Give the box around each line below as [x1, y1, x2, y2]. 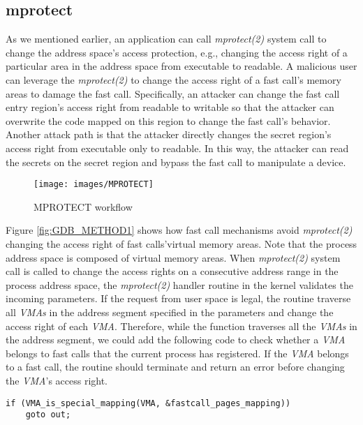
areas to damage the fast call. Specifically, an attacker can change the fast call [6, 86, 340, 100]
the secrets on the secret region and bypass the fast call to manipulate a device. [6, 154, 346, 169]
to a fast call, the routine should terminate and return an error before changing [6, 359, 345, 374]
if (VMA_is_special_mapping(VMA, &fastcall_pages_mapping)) [6, 398, 291, 408]
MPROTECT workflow [34, 199, 133, 214]
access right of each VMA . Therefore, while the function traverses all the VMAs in [6, 318, 357, 333]
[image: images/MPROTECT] [34, 179, 154, 190]
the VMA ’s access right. [6, 373, 108, 387]
